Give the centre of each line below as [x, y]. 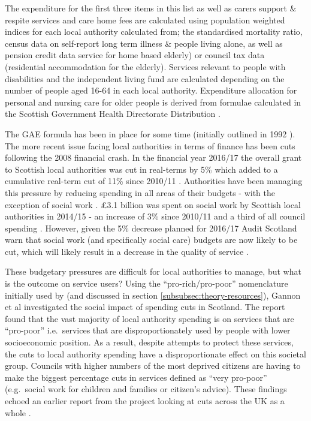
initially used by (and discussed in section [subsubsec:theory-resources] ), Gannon [153, 295]
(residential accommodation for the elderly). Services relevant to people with [145, 66]
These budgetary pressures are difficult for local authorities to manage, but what [153, 271]
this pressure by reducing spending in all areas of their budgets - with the [140, 192]
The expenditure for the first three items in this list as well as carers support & [151, 8]
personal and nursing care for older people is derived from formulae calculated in [153, 102]
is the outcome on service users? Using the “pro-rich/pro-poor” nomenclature [147, 283]
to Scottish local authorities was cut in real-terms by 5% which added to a [141, 169]
